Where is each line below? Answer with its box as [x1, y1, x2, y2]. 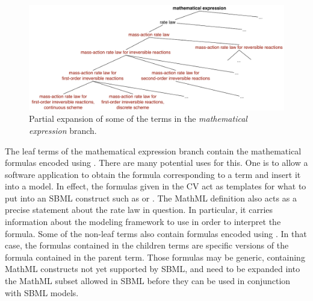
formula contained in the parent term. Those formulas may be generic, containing [5, 250, 305, 263]
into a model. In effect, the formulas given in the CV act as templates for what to [5, 180, 306, 192]
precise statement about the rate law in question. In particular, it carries [5, 203, 273, 216]
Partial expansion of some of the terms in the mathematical [29, 112, 247, 125]
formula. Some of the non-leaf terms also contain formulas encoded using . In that [5, 227, 307, 239]
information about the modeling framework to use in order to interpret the [5, 215, 281, 228]
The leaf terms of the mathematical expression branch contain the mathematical [5, 144, 302, 157]
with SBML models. [5, 286, 79, 299]
